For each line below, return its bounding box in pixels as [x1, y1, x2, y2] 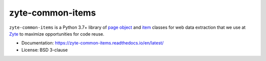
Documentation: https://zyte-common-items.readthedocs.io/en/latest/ [21, 40, 164, 46]
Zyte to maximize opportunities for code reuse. [9, 31, 104, 37]
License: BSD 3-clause [21, 47, 68, 53]
